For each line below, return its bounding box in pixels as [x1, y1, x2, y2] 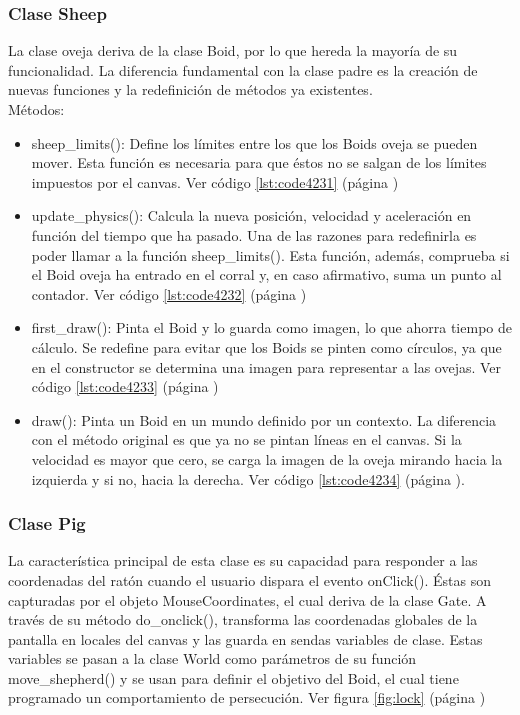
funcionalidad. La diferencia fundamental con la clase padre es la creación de [8, 59, 478, 80]
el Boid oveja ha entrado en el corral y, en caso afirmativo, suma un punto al [31, 264, 502, 285]
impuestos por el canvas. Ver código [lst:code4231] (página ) [31, 171, 399, 192]
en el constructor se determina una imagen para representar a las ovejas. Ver [31, 356, 502, 377]
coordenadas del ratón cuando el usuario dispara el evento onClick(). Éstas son [8, 569, 492, 590]
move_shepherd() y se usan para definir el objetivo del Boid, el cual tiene [8, 667, 459, 688]
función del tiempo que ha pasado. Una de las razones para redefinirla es [31, 224, 477, 245]
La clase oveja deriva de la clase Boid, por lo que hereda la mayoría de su [8, 40, 458, 61]
